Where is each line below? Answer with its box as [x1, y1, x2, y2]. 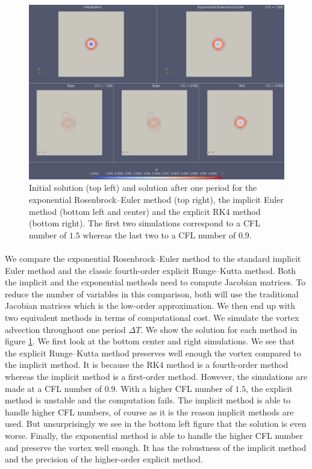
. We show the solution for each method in [140, 323, 298, 335]
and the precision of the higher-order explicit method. [5, 453, 203, 465]
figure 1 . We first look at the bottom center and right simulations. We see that [5, 335, 295, 347]
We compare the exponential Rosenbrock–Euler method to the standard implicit [5, 252, 301, 264]
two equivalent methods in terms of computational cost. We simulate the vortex [5, 311, 299, 323]
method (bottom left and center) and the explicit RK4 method [29, 205, 261, 217]
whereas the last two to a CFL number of [83, 228, 236, 241]
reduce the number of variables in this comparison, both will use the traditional [5, 287, 299, 300]
